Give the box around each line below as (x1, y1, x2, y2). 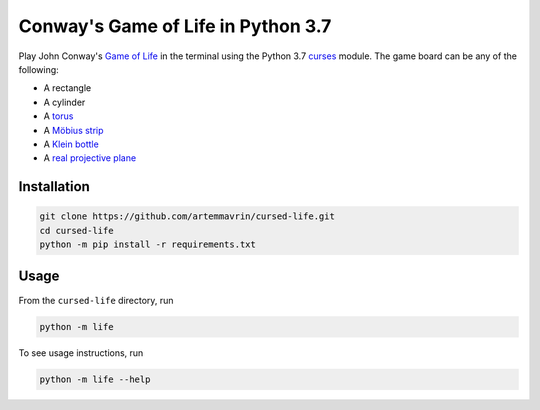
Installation (18, 178, 90, 195)
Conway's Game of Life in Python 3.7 (18, 15, 332, 37)
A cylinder (43, 96, 86, 108)
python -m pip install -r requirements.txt (39, 239, 257, 250)
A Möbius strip (43, 124, 104, 136)
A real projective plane (43, 152, 137, 164)
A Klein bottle (43, 138, 99, 150)
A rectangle (43, 82, 92, 94)
